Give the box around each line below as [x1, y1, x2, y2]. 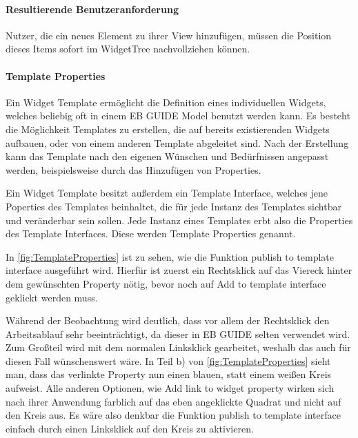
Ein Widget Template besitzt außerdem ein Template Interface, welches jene [6, 186, 328, 200]
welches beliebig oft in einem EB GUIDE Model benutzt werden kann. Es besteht [6, 108, 350, 123]
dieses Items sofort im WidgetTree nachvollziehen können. [6, 41, 250, 56]
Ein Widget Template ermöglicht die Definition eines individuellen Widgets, [6, 94, 326, 109]
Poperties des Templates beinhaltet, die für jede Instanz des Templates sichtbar [6, 199, 341, 213]
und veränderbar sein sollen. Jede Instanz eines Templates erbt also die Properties [6, 212, 353, 227]
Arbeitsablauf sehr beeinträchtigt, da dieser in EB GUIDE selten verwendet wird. [6, 326, 350, 341]
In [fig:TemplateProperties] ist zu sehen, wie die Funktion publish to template [6, 249, 335, 263]
